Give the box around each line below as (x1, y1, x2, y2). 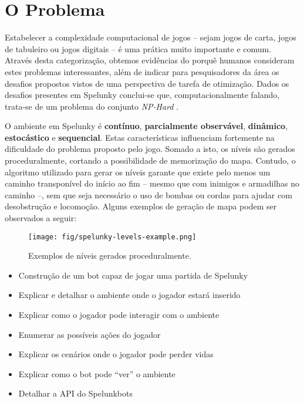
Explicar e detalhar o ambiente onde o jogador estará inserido (18, 289, 241, 301)
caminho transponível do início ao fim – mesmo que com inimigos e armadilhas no (5, 177, 300, 189)
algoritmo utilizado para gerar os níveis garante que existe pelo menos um (5, 165, 271, 178)
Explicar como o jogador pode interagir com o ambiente (18, 309, 219, 321)
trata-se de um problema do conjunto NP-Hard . (5, 100, 179, 112)
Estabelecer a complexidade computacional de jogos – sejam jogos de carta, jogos (5, 31, 296, 43)
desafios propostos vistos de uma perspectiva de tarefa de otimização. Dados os (5, 77, 289, 89)
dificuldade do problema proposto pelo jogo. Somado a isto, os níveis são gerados (5, 143, 295, 155)
